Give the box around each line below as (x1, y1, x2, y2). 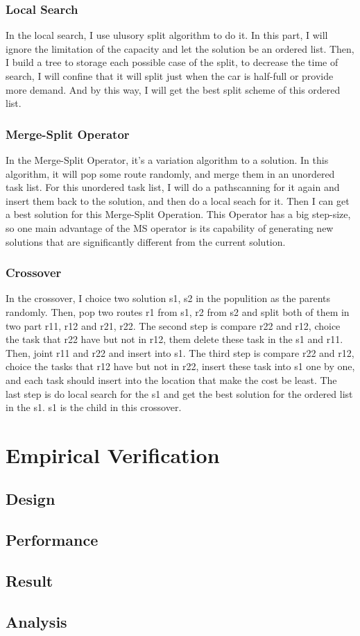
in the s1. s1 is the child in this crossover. (6, 400, 182, 415)
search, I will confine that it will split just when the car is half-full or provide (6, 69, 334, 83)
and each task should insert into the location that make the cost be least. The (6, 372, 337, 387)
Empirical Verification (6, 440, 220, 469)
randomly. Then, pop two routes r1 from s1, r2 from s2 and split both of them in (6, 304, 350, 319)
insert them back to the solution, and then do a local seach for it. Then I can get (6, 193, 350, 208)
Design (6, 488, 55, 510)
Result (6, 570, 53, 592)
